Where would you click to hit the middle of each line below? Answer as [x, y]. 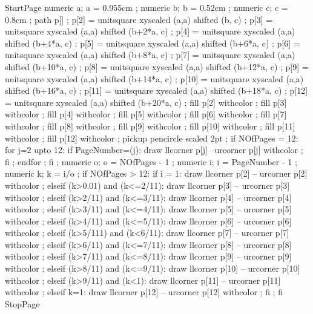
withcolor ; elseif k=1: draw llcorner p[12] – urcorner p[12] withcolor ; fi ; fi [144, 292]
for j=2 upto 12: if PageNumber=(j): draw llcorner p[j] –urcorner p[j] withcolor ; [154, 150]
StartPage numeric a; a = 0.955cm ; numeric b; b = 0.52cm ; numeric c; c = [147, 7]
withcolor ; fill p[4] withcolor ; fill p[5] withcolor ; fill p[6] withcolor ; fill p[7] [146, 114]
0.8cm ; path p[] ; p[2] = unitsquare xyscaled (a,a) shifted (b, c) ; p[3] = [139, 19]
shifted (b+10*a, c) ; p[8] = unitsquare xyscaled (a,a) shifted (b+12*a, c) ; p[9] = [157, 66]
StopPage [22, 303]
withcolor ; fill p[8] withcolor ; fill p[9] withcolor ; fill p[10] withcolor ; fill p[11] [150, 126]
